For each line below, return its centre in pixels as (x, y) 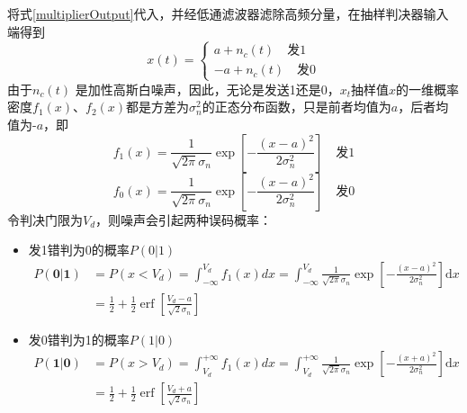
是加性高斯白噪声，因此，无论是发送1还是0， (207, 89)
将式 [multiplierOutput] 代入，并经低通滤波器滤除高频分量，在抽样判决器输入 (228, 13)
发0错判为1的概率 (79, 339)
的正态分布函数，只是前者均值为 (296, 107)
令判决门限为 (45, 219)
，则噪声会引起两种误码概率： (184, 219)
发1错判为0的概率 (79, 250)
